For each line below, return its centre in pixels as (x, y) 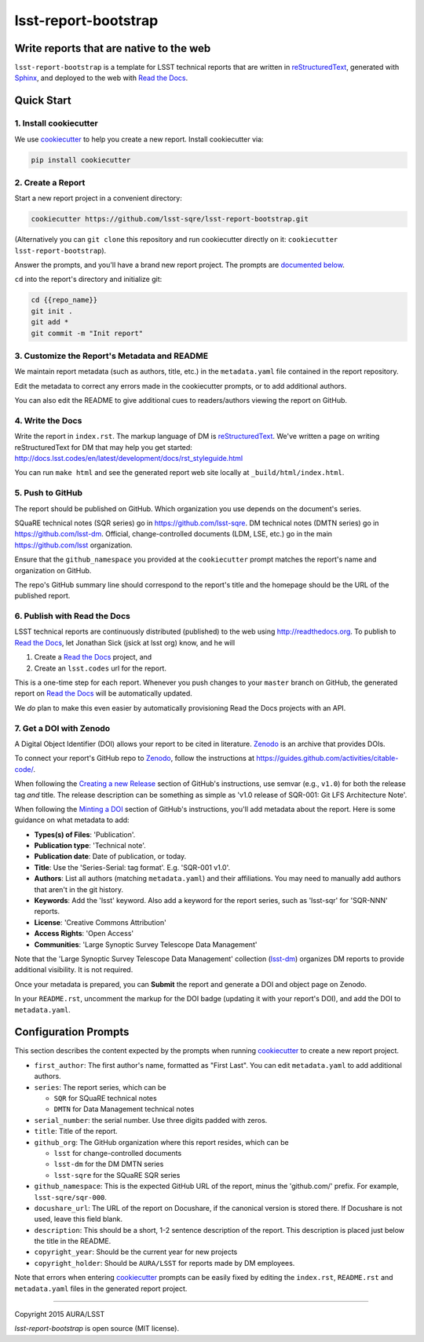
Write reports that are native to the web (113, 48)
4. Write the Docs (48, 420)
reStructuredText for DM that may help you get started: (103, 447)
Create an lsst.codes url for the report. (100, 668)
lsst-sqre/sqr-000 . (71, 1197)
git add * (50, 322)
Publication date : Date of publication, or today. (110, 857)
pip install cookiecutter (81, 160)
